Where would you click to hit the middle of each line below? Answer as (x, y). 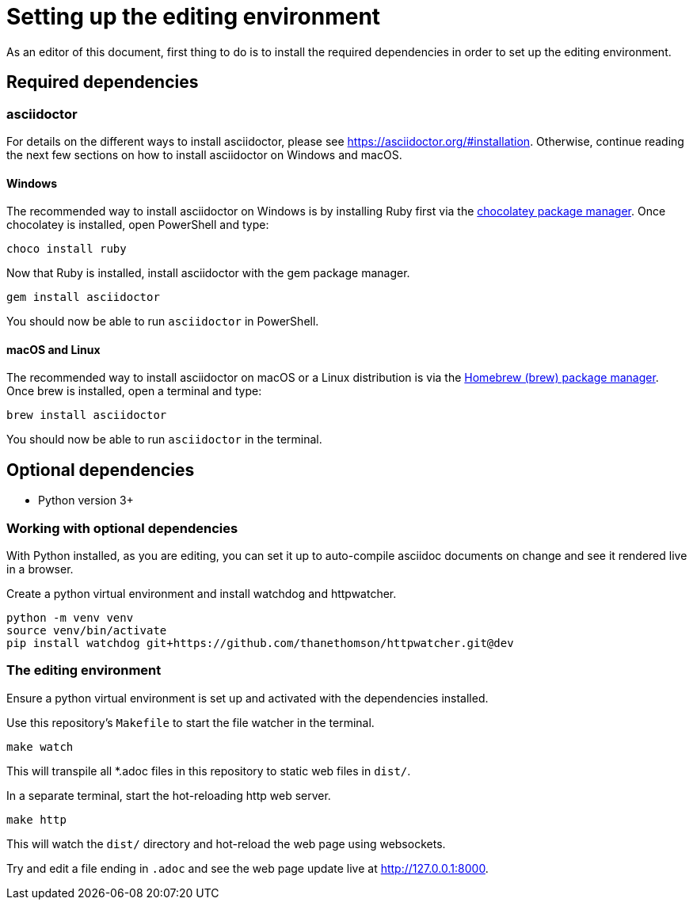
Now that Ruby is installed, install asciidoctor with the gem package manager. (208, 273)
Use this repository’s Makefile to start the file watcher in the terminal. (190, 722)
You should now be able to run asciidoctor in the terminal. (164, 440)
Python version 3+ (86, 501)
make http (36, 819)
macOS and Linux (53, 349)
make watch (40, 746)
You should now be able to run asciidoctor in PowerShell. (163, 322)
